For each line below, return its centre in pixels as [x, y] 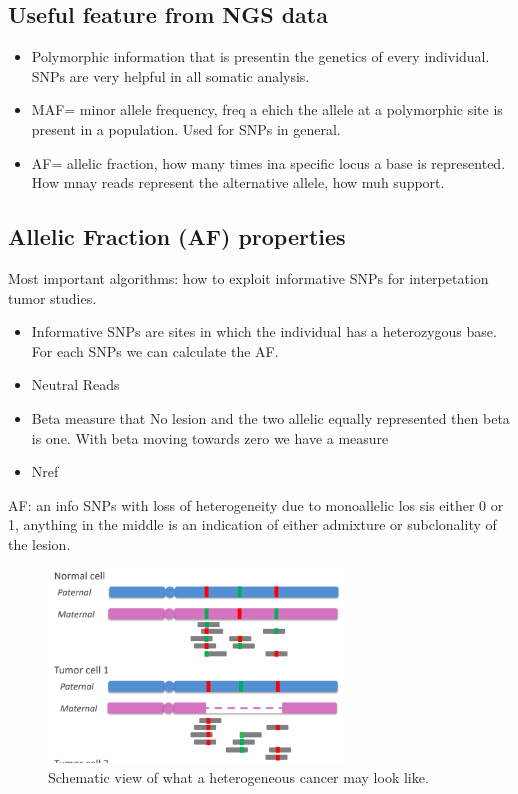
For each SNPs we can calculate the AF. [155, 350]
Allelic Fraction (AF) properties [177, 236]
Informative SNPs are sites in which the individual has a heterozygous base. [264, 331]
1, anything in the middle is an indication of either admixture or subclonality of [252, 524]
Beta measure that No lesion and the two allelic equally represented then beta [270, 417]
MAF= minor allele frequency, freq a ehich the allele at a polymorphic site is [267, 109]
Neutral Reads [75, 384]
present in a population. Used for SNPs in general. [186, 128]
